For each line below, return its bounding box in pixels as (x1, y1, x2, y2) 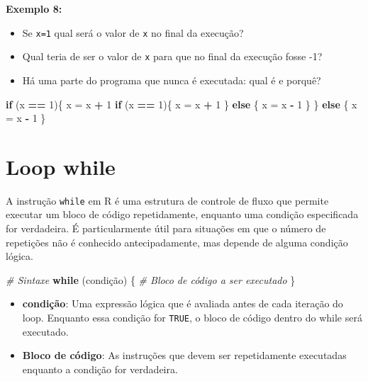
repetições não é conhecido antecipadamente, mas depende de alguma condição (6, 234, 348, 249)
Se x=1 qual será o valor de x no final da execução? (22, 25, 244, 40)
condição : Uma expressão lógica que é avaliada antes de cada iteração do (22, 296, 343, 311)
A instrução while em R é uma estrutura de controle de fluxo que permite (6, 193, 329, 207)
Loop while (6, 152, 116, 181)
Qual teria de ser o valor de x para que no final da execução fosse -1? (22, 49, 323, 64)
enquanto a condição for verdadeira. (22, 361, 178, 376)
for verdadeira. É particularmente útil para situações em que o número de (6, 221, 326, 236)
